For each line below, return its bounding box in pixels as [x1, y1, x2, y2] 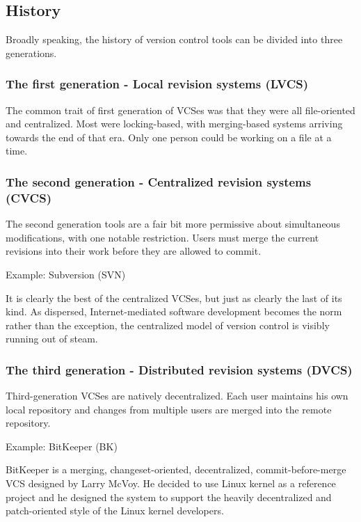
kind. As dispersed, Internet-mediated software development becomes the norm [6, 304, 342, 319]
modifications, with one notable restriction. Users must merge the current [6, 230, 319, 244]
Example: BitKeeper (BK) [6, 438, 118, 453]
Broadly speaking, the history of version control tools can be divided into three [6, 32, 343, 47]
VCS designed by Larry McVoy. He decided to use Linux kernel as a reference [6, 476, 336, 491]
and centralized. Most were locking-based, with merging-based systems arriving [6, 116, 343, 131]
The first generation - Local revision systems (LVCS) [6, 75, 309, 93]
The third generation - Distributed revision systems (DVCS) [6, 361, 353, 378]
